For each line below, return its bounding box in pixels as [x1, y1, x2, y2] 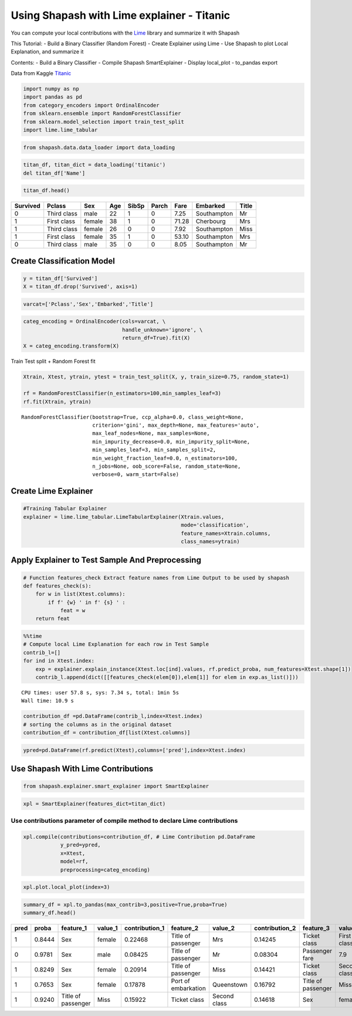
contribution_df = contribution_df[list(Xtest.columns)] [23, 730, 191, 736]
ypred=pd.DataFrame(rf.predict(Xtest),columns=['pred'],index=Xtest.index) [23, 747, 246, 754]
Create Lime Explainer [11, 486, 93, 496]
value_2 [212, 924, 235, 933]
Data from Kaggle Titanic [11, 70, 72, 77]
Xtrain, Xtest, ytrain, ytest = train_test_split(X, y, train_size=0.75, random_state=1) [23, 373, 290, 380]
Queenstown [212, 981, 248, 989]
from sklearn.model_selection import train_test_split [23, 118, 184, 125]
